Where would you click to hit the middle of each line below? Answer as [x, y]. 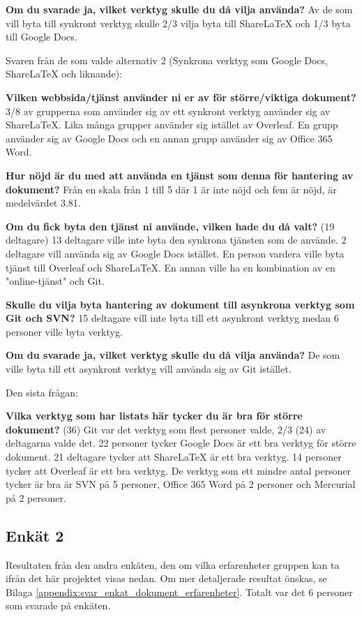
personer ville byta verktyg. [64, 331]
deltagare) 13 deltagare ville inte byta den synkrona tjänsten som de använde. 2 [176, 240]
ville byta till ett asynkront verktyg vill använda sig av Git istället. [149, 369]
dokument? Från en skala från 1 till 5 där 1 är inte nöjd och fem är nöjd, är [171, 189]
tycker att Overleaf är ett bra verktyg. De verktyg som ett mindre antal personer [178, 470]
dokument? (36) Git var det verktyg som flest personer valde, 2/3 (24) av [166, 429]
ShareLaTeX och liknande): [64, 74]
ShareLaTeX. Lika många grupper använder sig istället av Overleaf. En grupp [172, 125]
